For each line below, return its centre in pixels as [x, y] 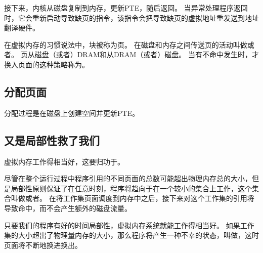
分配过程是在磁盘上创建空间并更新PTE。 [72, 113]
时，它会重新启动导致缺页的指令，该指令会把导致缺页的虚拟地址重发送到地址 [131, 17]
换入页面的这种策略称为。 [47, 64]
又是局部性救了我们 [52, 140]
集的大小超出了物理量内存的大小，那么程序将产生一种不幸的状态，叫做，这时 [131, 235]
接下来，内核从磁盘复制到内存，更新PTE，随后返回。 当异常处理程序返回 [126, 8]
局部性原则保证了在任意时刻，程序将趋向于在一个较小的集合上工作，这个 [131, 188]
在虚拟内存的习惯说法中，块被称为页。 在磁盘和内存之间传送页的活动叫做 [126, 44]
